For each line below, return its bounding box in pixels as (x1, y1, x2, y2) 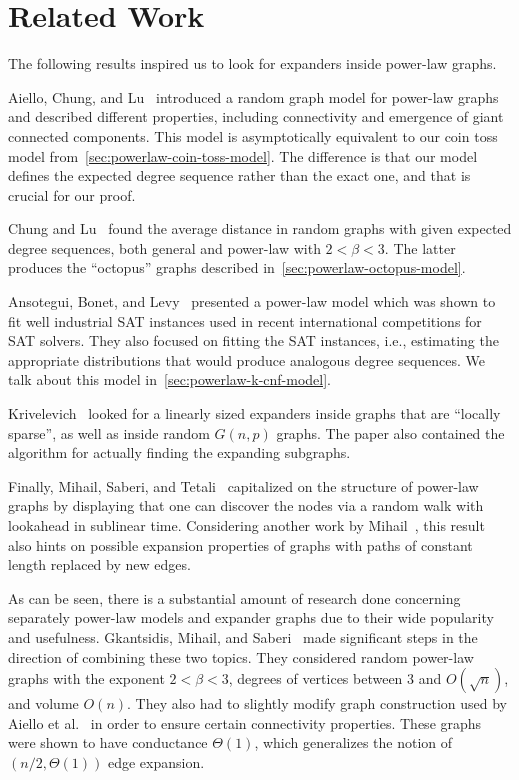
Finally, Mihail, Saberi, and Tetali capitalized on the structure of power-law (8, 475, 479, 496)
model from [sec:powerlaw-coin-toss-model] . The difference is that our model (8, 145, 478, 166)
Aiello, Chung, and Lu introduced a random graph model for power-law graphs (8, 86, 499, 107)
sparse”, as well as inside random (8, 422, 210, 443)
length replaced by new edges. (8, 554, 191, 575)
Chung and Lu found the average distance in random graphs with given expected (8, 218, 512, 239)
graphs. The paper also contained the (276, 422, 505, 443)
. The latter (384, 237, 456, 258)
